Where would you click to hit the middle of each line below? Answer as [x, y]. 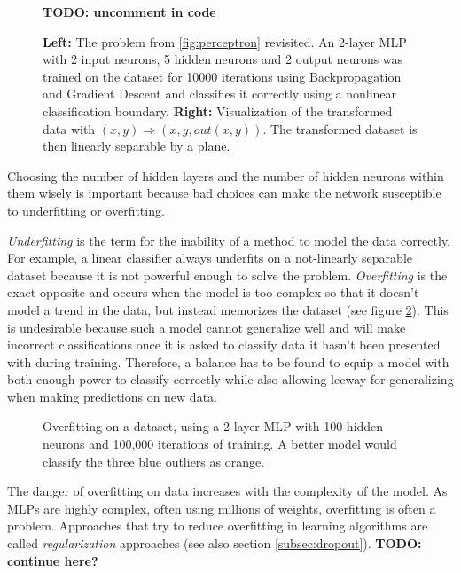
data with [69, 128]
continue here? [53, 560]
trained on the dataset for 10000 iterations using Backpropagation [222, 76]
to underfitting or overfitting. [86, 210]
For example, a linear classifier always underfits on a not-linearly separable [210, 258]
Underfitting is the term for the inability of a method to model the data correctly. [229, 240]
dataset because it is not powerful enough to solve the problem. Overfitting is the [227, 275]
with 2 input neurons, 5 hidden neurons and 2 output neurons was [223, 59]
